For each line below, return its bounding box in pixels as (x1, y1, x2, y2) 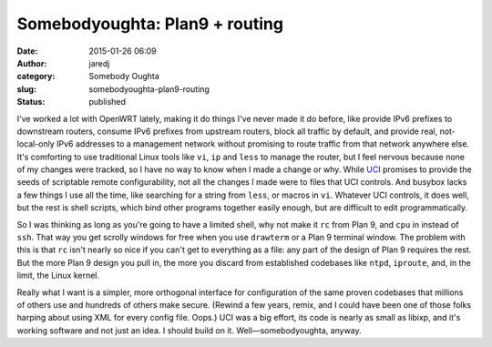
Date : (16, 46, 38, 56)
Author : (16, 57, 47, 68)
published (88, 97, 127, 107)
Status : (16, 97, 46, 107)
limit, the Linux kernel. (16, 270, 100, 281)
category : (16, 71, 56, 82)
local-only (16, 138, 55, 149)
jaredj (88, 57, 110, 68)
